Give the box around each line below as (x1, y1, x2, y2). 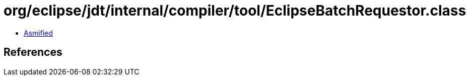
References (4, 46, 62, 59)
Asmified (24, 28, 53, 37)
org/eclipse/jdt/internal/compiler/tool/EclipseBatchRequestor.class (4, 2, 466, 19)
